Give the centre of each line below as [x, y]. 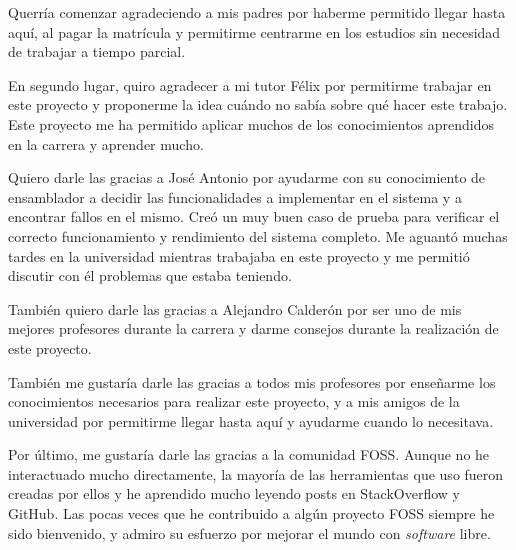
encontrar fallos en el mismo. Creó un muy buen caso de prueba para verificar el [254, 216]
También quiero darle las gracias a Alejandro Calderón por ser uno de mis [235, 308]
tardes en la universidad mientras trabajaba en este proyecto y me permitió [239, 255]
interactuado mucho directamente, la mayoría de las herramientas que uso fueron [256, 473]
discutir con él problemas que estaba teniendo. [150, 275]
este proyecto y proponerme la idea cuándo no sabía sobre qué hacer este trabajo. [258, 104]
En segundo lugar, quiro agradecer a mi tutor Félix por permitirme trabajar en [250, 84]
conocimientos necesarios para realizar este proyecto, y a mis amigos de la [234, 401]
